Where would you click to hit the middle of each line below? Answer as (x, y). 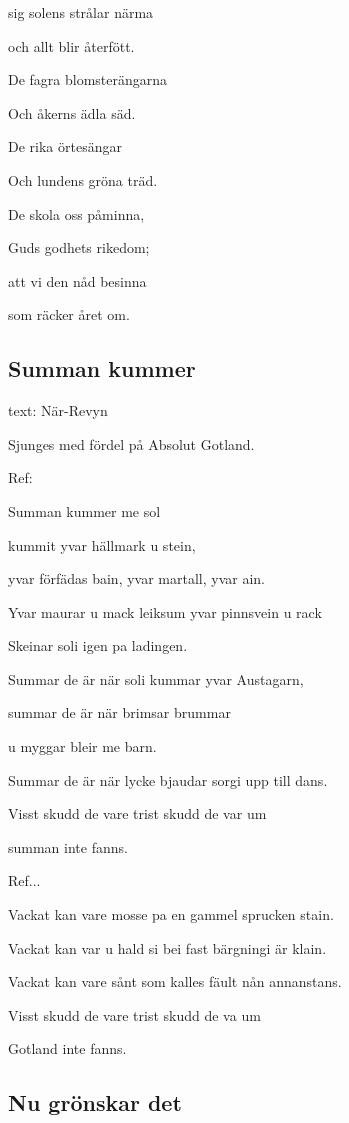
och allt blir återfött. (71, 45)
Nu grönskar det (95, 1102)
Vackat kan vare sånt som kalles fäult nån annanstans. (175, 981)
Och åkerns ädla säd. (72, 112)
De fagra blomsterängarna (88, 79)
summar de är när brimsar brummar (119, 712)
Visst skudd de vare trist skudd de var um (137, 813)
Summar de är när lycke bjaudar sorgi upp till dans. (168, 779)
